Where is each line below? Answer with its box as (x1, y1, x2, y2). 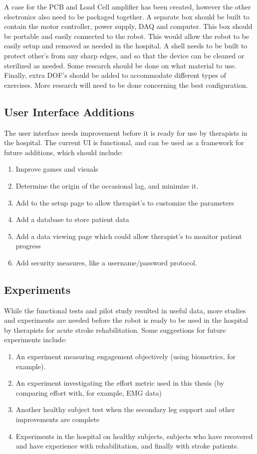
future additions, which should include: (4, 147, 123, 157)
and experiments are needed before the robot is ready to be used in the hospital (4, 315, 248, 325)
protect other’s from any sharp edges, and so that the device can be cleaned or (4, 50, 245, 60)
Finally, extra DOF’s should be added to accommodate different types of (4, 70, 227, 80)
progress (15, 240, 41, 251)
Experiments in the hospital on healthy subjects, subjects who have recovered (15, 431, 253, 441)
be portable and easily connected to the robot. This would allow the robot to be (4, 30, 250, 41)
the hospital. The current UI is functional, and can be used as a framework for (4, 137, 244, 148)
